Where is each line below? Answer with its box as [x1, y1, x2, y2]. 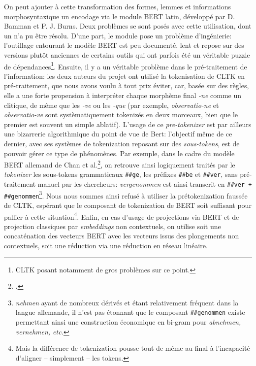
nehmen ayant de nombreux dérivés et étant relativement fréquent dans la [15, 297, 239, 307]
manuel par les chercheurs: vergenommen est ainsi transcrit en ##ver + [37, 179, 252, 189]
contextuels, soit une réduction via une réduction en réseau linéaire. [4, 240, 208, 251]
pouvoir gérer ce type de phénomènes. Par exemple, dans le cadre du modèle [4, 148, 235, 158]
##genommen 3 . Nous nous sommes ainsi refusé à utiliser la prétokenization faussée [4, 189, 248, 200]
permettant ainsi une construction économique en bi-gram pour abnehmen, [15, 317, 241, 327]
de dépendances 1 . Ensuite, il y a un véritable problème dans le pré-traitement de [4, 60, 247, 71]
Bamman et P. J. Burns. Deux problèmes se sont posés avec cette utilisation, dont [4, 21, 252, 31]
